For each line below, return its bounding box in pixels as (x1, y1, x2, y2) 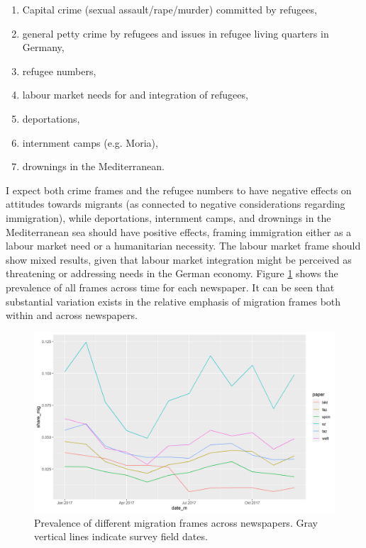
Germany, (22, 40, 65, 55)
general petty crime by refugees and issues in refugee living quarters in (22, 26, 329, 40)
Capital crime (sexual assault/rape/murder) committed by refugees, (22, 2, 317, 16)
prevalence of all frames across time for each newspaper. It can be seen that (6, 279, 335, 294)
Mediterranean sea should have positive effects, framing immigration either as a (6, 224, 352, 239)
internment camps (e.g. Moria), (22, 135, 158, 150)
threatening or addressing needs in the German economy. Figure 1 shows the (6, 266, 338, 281)
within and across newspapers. (6, 308, 138, 323)
